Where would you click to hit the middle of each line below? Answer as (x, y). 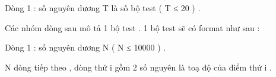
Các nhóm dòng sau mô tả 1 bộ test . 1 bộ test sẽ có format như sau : (132, 27)
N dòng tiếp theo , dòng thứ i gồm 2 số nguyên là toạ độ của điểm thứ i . (139, 67)
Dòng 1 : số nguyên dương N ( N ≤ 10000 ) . (85, 47)
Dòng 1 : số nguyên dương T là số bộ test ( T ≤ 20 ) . (103, 8)
